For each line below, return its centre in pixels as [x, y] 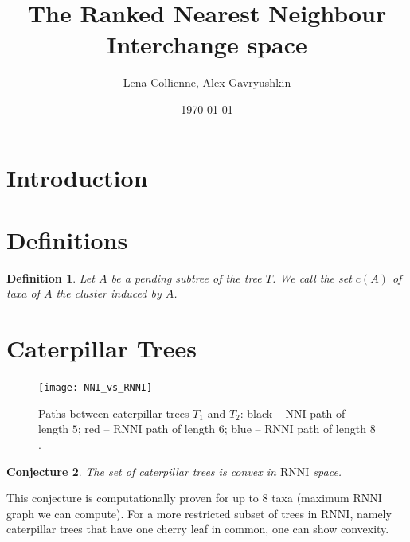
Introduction [77, 177]
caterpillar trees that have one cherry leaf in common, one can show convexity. [198, 529]
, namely [371, 513]
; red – [94, 429]
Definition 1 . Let [51, 277]
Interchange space [207, 44]
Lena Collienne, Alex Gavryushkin [207, 82]
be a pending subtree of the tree [186, 277]
